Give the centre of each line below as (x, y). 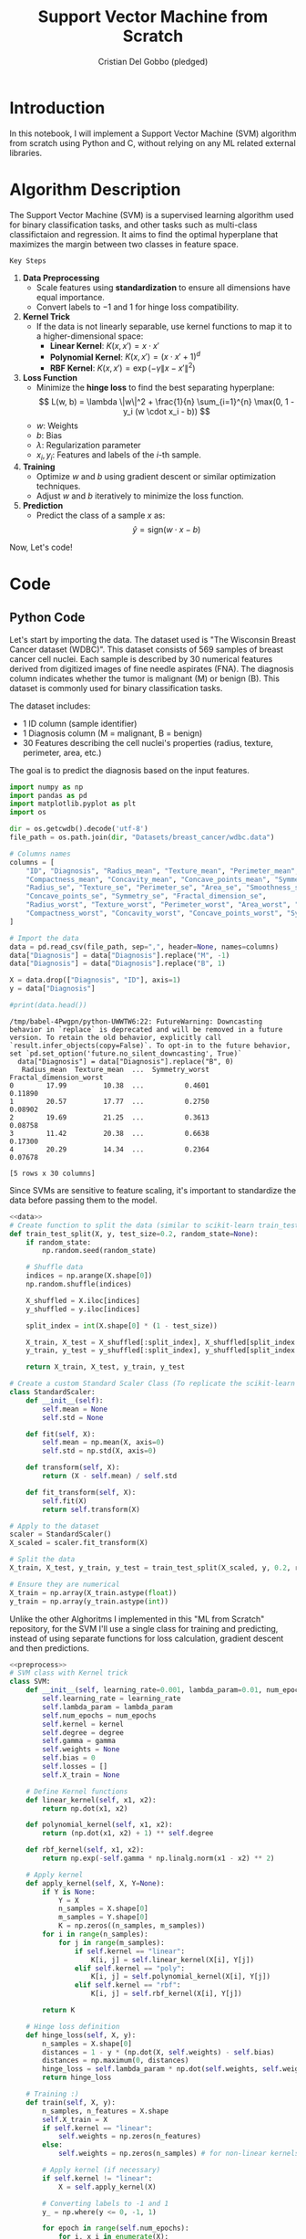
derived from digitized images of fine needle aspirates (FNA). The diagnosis (152, 668)
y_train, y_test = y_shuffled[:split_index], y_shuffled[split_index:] (164, 1351)
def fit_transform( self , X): (81, 1492)
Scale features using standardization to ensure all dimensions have (163, 287)
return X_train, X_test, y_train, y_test (105, 1367)
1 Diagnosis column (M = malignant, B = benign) (112, 733)
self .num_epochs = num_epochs (99, 1715)
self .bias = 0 (69, 1758)
